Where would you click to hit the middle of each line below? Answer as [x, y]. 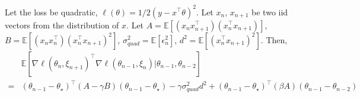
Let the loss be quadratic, [51, 12]
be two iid [270, 12]
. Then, [274, 39]
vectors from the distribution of [62, 25]
